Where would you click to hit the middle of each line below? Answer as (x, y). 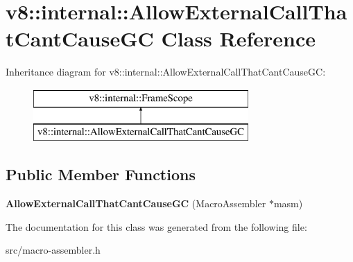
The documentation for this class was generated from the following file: (156, 226)
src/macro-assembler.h (53, 250)
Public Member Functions (101, 174)
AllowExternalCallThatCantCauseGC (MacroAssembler (136, 203)
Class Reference (239, 38)
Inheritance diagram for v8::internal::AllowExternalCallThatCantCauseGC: (166, 72)
